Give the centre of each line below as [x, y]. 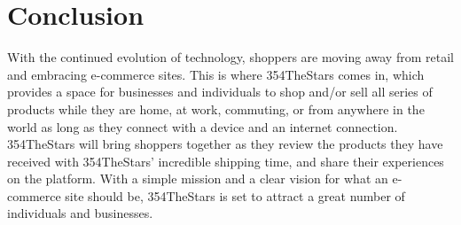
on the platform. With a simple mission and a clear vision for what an [198, 178]
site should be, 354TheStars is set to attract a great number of [235, 195]
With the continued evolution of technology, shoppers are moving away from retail [230, 57]
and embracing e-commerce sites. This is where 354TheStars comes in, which [216, 74]
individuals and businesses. [80, 213]
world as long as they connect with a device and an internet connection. [203, 126]
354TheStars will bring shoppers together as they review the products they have [225, 144]
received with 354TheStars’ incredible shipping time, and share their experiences [226, 161]
